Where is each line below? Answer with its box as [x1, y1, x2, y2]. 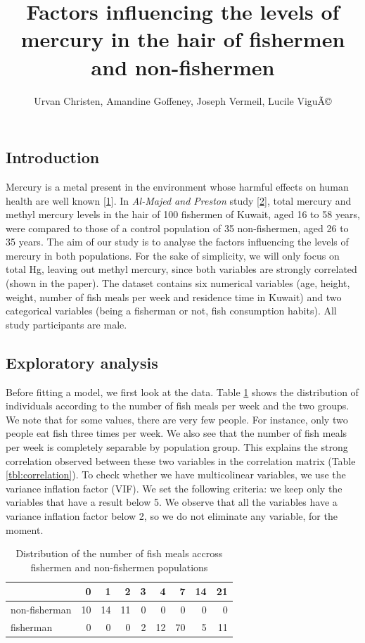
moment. [6, 522, 44, 537]
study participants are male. [6, 317, 127, 331]
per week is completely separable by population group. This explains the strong [6, 440, 348, 454]
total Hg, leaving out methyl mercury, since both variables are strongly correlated [6, 262, 357, 276]
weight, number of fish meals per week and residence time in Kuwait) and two [6, 289, 342, 304]
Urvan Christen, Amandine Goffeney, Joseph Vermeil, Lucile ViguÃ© [34, 93, 332, 108]
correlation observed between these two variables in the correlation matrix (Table [6, 453, 356, 468]
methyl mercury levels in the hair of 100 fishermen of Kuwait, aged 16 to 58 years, [6, 207, 360, 222]
